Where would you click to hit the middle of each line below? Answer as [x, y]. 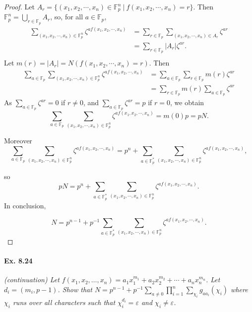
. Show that [75, 289]
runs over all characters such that [64, 302]
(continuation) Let [32, 280]
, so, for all [67, 17]
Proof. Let [19, 6]
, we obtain [187, 102]
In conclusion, [25, 205]
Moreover [18, 141]
